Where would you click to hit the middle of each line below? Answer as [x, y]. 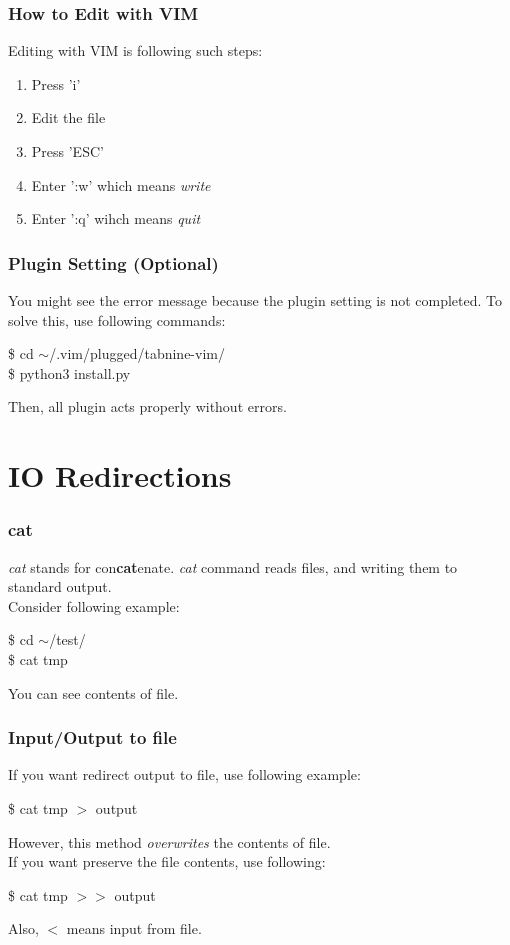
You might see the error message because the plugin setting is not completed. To [255, 300]
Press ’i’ [56, 83]
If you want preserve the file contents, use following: [167, 861]
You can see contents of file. [93, 692]
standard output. [60, 586]
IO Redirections [120, 475]
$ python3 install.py [69, 372]
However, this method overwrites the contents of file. [169, 841]
